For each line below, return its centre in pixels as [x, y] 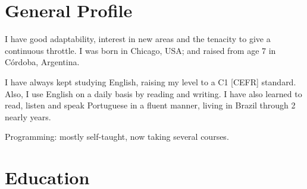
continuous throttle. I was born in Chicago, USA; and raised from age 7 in [140, 50]
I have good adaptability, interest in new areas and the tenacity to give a [138, 39]
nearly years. [28, 116]
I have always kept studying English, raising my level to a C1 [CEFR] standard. [151, 81]
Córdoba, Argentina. [42, 62]
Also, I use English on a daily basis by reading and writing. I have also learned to [153, 93]
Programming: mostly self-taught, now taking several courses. [117, 137]
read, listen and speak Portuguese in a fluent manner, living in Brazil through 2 [150, 105]
